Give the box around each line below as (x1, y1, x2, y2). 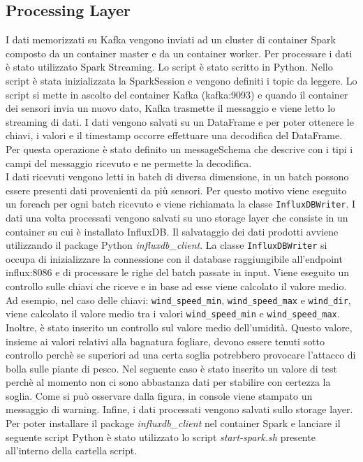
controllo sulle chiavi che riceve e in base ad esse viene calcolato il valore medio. (6, 279, 347, 294)
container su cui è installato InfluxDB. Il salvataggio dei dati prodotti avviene (6, 224, 339, 238)
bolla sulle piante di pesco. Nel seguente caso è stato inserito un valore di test (6, 361, 338, 375)
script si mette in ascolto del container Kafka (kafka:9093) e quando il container (6, 87, 348, 101)
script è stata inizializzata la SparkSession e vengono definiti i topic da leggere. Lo (6, 73, 357, 87)
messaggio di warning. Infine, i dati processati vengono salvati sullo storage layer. (6, 402, 353, 417)
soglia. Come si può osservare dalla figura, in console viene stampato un (6, 388, 313, 403)
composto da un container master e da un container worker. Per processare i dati (6, 45, 353, 60)
